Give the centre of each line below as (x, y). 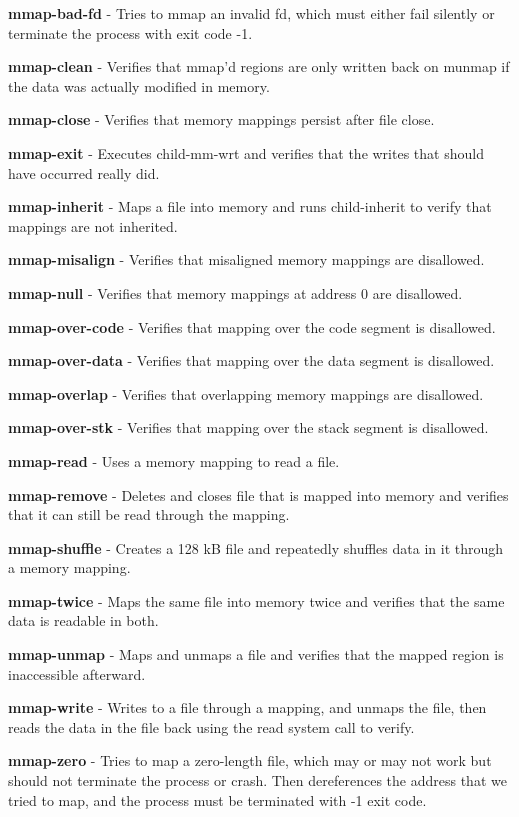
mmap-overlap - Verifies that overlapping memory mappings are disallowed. (246, 393)
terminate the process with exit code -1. (130, 32)
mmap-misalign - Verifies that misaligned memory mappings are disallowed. (246, 259)
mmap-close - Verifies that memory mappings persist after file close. (221, 119)
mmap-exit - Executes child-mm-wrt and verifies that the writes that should (246, 152)
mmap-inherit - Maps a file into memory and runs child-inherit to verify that (250, 206)
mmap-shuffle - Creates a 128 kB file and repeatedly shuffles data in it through (256, 547)
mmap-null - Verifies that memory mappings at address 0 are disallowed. (235, 292)
